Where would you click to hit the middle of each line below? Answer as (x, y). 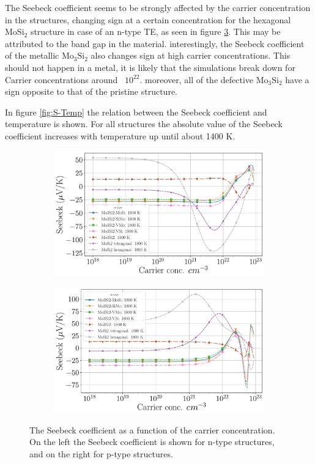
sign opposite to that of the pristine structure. (91, 91)
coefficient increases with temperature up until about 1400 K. (120, 135)
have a (297, 79)
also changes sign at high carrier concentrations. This (191, 55)
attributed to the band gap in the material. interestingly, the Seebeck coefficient (155, 43)
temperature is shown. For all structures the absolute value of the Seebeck (144, 124)
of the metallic (32, 55)
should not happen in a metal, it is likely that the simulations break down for (150, 67)
